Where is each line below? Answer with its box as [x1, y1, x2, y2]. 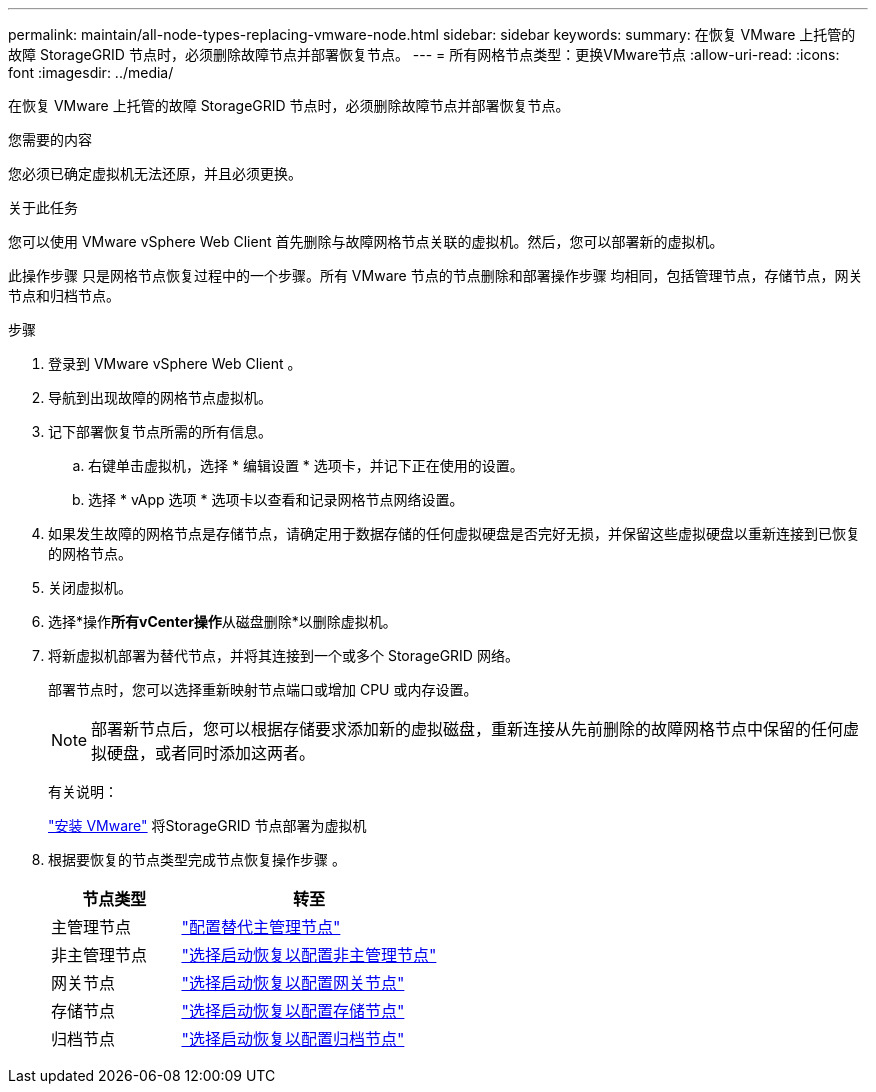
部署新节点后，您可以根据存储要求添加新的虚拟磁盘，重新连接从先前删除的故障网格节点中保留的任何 [91, 719, 844, 739]
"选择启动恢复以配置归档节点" [181, 1029, 405, 1049]
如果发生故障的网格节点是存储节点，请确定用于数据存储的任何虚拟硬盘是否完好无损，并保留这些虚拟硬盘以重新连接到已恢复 [48, 525, 860, 542]
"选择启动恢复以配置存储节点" [181, 1001, 405, 1021]
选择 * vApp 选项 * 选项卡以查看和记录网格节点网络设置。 [88, 491, 464, 508]
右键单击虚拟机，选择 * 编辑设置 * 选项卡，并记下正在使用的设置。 [88, 457, 524, 474]
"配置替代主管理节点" [181, 917, 341, 937]
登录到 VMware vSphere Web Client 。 [48, 355, 302, 372]
